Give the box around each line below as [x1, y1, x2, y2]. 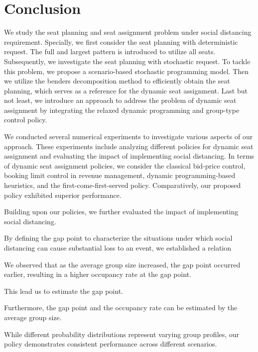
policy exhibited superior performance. [4, 189, 122, 200]
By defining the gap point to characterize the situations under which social [4, 233, 233, 243]
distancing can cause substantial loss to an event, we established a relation [4, 243, 232, 253]
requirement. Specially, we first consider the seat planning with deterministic [4, 36, 238, 47]
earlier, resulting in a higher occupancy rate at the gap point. [4, 269, 191, 279]
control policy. [4, 114, 47, 125]
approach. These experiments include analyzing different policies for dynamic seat [4, 141, 254, 151]
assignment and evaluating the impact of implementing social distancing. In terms [4, 151, 255, 161]
